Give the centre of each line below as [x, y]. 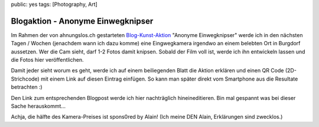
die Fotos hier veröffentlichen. [47, 60]
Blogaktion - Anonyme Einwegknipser [82, 21]
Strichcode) [25, 79]
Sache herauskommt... [38, 106]
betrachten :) [27, 87]
